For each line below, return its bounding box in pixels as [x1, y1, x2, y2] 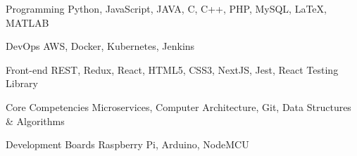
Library [6, 76, 38, 91]
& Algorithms [6, 113, 65, 128]
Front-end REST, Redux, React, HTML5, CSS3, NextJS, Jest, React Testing [6, 62, 339, 77]
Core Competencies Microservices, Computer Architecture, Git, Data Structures [6, 99, 351, 114]
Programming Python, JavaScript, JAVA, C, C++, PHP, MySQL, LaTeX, [6, 1, 327, 15]
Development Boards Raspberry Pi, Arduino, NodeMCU [6, 137, 249, 152]
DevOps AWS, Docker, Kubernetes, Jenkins [6, 39, 195, 53]
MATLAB [6, 15, 49, 30]
